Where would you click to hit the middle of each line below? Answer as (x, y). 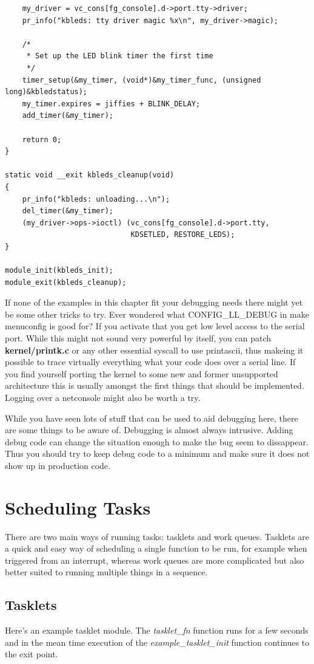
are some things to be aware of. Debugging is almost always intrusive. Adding (149, 430)
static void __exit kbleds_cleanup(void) (90, 175)
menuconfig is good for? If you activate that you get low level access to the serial (155, 326)
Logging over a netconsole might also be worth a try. (103, 397)
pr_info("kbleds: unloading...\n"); (96, 199)
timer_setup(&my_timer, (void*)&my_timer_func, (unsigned (142, 80)
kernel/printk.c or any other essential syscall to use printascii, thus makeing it (154, 350)
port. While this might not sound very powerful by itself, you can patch (138, 338)
